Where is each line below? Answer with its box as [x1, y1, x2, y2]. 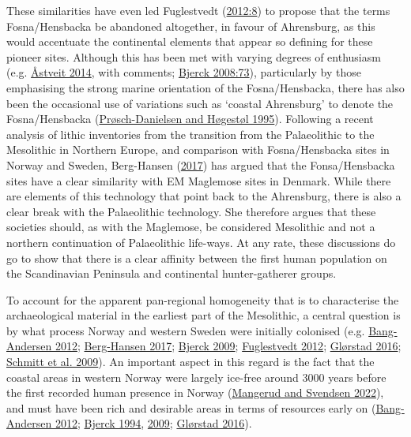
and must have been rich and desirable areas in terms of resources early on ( [6, 399, 376, 416]
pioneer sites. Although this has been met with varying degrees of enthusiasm [6, 48, 381, 65]
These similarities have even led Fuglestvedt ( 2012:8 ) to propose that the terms [6, 2, 390, 18]
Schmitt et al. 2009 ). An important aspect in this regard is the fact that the [6, 353, 375, 370]
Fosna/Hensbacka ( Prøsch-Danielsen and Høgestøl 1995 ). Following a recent [6, 110, 374, 127]
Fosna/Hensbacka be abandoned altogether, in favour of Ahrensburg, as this [6, 17, 375, 34]
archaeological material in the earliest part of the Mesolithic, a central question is [6, 307, 401, 323]
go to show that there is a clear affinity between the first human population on [6, 249, 387, 266]
